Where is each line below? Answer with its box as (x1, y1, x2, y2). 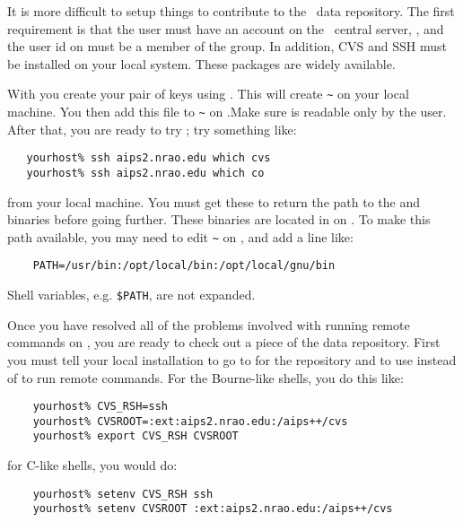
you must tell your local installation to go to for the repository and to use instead (7, 350, 457, 369)
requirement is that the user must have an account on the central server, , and (7, 19, 444, 38)
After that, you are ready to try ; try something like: (7, 119, 297, 138)
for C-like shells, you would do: (7, 456, 178, 474)
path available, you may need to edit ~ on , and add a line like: (7, 227, 354, 246)
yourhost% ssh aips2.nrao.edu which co (26, 166, 265, 179)
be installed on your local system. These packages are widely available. (7, 54, 396, 73)
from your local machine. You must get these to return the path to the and (7, 192, 420, 211)
